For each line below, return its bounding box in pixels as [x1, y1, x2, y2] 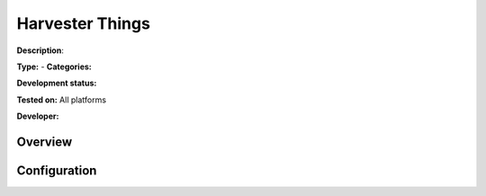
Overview [16, 134, 73, 149]
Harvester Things [16, 13, 150, 33]
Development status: [16, 77, 97, 89]
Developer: [16, 111, 59, 121]
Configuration [16, 163, 97, 178]
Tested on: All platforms [16, 94, 107, 105]
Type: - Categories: [16, 61, 92, 72]
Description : [16, 45, 65, 56]
